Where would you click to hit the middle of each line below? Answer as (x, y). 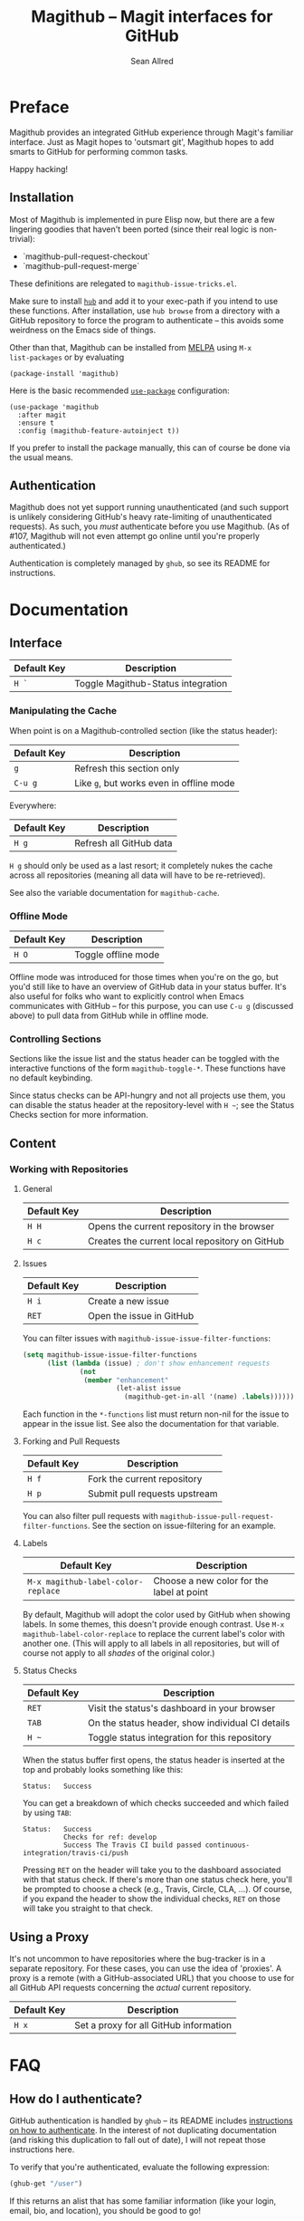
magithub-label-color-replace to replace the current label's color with (153, 1634)
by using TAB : (47, 1812)
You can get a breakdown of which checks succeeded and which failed (156, 1803)
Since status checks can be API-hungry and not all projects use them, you (147, 1096)
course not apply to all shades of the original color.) (119, 1653)
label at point (181, 1592)
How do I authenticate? (76, 2099)
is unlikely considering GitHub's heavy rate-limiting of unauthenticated (141, 517)
